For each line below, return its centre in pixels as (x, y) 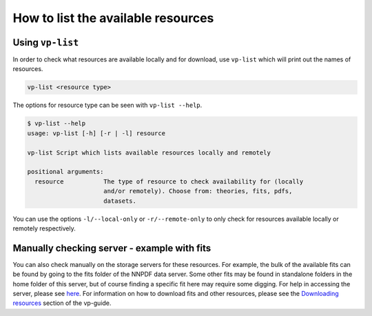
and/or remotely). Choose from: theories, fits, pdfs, (198, 191)
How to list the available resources (113, 18)
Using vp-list (46, 42)
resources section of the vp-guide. (62, 303)
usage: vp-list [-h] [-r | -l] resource (96, 133)
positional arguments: (65, 172)
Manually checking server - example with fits (112, 248)
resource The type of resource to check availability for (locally (169, 181)
